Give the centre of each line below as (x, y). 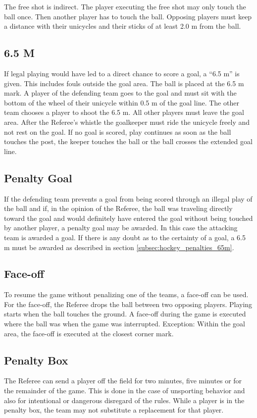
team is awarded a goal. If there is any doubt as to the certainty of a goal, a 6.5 (125, 237)
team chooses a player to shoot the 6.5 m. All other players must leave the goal (124, 112)
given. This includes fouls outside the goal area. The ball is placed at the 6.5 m (124, 83)
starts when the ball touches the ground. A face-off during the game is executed (125, 314)
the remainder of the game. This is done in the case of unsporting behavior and (125, 391)
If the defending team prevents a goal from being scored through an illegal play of (128, 198)
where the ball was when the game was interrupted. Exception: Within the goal (125, 324)
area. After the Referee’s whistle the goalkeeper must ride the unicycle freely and (127, 122)
